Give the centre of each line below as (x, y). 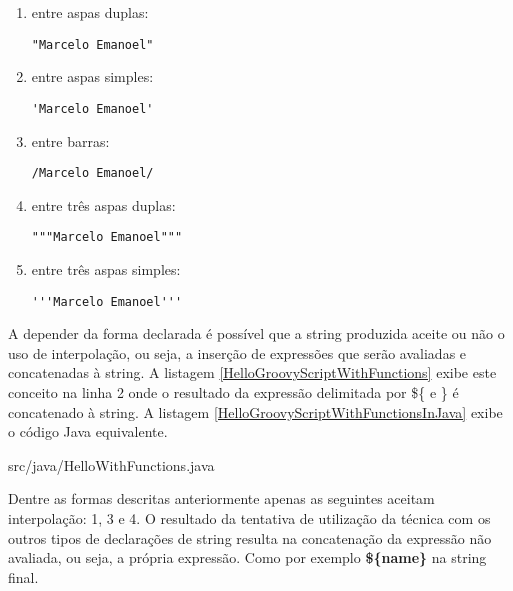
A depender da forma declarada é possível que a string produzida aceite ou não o (256, 333)
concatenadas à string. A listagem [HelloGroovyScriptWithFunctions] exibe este (252, 372)
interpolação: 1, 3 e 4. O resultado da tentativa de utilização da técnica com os (249, 518)
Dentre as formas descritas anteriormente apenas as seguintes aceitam (221, 498)
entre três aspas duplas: (103, 204)
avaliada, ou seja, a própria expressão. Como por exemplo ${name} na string (247, 557)
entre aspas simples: (92, 76)
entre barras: (70, 140)
